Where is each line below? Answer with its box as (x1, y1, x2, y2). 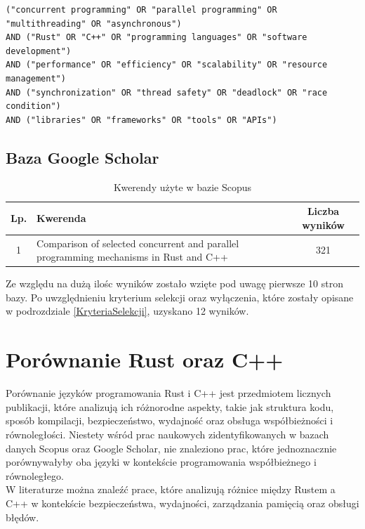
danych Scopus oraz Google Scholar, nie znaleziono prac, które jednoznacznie (6, 440, 337, 455)
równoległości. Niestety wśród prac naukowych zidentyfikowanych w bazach (6, 426, 329, 441)
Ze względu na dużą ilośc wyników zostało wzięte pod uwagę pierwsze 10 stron (6, 276, 344, 291)
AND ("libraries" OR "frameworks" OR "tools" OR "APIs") (6, 115, 277, 125)
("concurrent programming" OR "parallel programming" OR (6, 5, 277, 15)
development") (6, 46, 72, 56)
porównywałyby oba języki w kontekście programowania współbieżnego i (6, 455, 317, 469)
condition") (6, 101, 61, 112)
